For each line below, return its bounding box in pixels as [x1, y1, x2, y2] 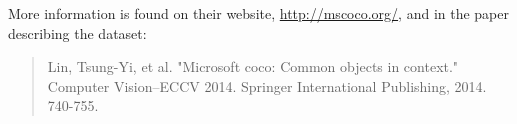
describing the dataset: [8, 22, 147, 43]
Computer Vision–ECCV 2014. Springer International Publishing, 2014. [47, 75, 487, 96]
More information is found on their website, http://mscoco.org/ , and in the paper [8, 2, 509, 23]
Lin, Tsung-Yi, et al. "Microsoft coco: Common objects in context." [47, 56, 459, 77]
